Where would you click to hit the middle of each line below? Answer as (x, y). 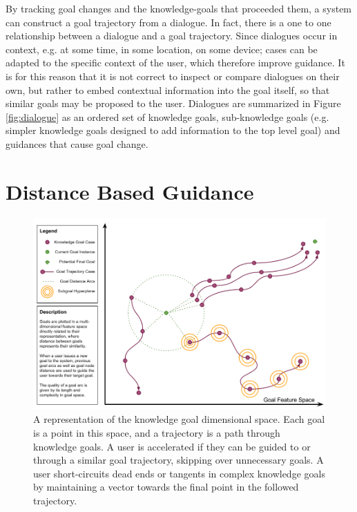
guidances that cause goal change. (77, 143)
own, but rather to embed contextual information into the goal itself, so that (168, 89)
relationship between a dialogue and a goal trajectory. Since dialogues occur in (172, 36)
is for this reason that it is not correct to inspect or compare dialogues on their (173, 76)
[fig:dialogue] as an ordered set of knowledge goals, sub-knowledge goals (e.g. (167, 116)
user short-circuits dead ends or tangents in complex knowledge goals (179, 473)
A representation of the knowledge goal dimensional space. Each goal (179, 419)
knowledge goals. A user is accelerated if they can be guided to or (172, 446)
